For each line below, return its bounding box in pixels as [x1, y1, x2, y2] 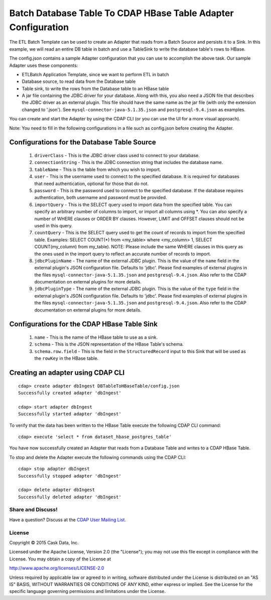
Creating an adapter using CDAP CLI [9, 369, 125, 377]
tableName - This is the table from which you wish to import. [34, 166, 161, 173]
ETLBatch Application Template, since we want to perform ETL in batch [22, 71, 169, 77]
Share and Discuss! [9, 506, 58, 513]
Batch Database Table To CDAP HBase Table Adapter [9, 8, 234, 19]
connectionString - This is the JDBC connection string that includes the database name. [34, 160, 223, 166]
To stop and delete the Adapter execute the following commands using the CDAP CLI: [9, 454, 186, 460]
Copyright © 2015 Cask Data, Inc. [9, 539, 79, 545]
